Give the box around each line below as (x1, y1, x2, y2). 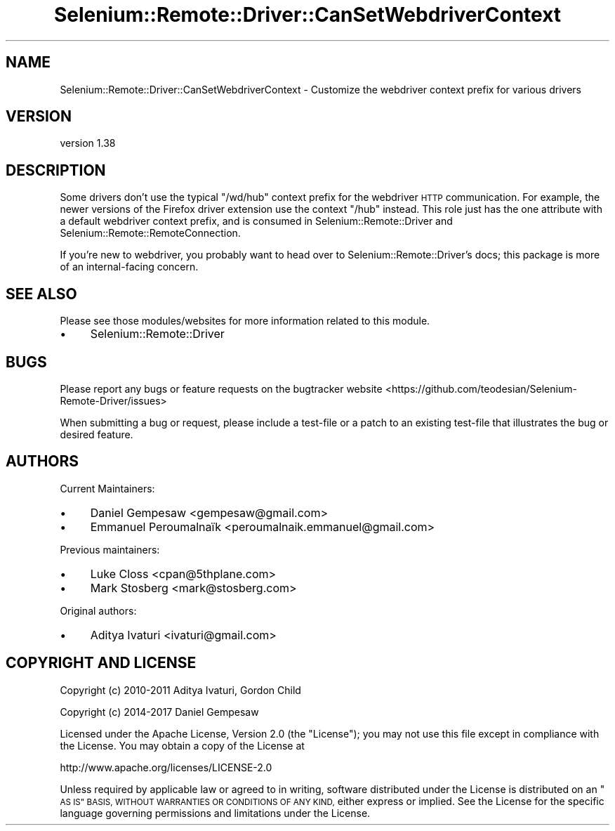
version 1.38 (60, 137, 116, 150)
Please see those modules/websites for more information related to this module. (60, 315, 430, 327)
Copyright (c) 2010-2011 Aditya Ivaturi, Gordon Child (60, 683, 301, 696)
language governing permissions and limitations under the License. (60, 806, 371, 819)
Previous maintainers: (60, 543, 160, 556)
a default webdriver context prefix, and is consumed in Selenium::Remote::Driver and (60, 215, 453, 228)
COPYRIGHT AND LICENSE (6, 654, 197, 672)
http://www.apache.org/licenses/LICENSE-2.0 (60, 761, 272, 773)
